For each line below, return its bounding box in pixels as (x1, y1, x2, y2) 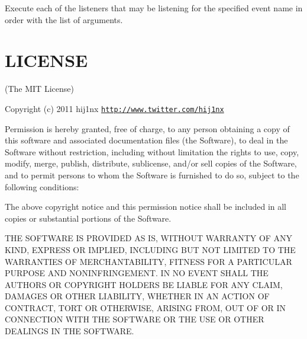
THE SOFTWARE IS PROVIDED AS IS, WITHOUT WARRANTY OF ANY (5, 232, 293, 244)
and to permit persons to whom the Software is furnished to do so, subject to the (5, 168, 299, 181)
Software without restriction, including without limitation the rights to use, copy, (5, 145, 299, 158)
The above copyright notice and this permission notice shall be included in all (5, 200, 287, 213)
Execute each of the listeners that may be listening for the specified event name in (5, 2, 303, 14)
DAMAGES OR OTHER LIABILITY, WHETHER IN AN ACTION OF (5, 290, 270, 302)
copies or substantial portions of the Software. (5, 212, 172, 224)
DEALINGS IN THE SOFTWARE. (5, 325, 134, 337)
